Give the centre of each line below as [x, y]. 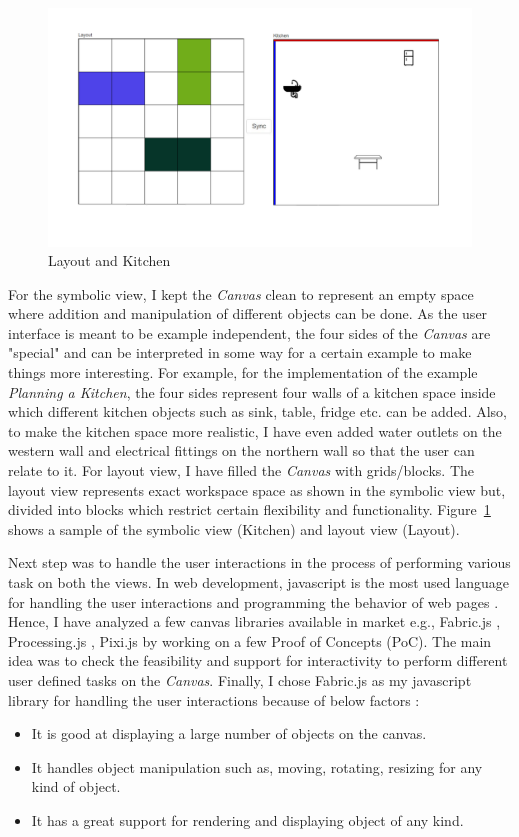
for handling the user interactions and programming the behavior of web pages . [253, 601]
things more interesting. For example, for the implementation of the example [243, 372]
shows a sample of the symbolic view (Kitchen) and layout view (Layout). [234, 528]
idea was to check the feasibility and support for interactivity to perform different [258, 660]
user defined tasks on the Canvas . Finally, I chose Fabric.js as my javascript [240, 679]
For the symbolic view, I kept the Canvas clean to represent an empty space [241, 293]
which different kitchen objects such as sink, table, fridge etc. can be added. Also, [257, 411]
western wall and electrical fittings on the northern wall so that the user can [241, 450]
